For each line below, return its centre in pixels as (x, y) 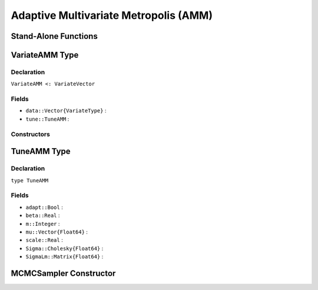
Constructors (30, 134)
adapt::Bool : (44, 207)
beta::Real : (43, 215)
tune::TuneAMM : (47, 119)
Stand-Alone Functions (54, 36)
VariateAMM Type (45, 55)
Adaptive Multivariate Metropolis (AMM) (112, 15)
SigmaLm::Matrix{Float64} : (64, 256)
